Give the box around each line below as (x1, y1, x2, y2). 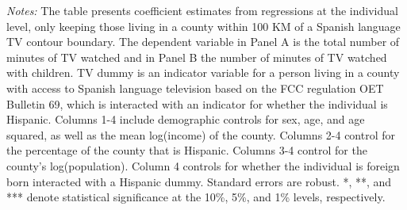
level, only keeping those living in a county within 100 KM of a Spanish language (6, 17, 401, 34)
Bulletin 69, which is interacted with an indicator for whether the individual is (6, 95, 388, 112)
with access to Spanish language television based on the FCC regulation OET (6, 79, 384, 96)
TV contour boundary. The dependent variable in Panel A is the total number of (6, 33, 400, 50)
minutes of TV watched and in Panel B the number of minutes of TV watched (6, 48, 387, 65)
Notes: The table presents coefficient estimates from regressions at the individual (6, 2, 398, 18)
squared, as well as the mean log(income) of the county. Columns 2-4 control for (6, 126, 395, 143)
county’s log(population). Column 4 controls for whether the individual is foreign (6, 157, 400, 174)
